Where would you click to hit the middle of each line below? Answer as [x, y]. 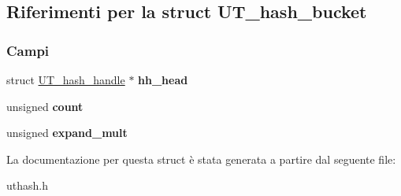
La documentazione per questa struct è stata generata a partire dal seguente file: [201, 159]
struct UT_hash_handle [66, 80]
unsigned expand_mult [67, 133]
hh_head [163, 80]
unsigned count [45, 106]
